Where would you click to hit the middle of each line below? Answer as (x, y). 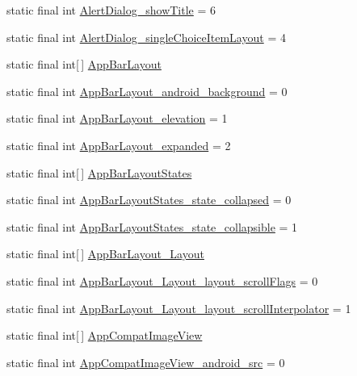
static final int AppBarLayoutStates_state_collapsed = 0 (149, 200)
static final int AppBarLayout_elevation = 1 (117, 118)
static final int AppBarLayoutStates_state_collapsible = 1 (152, 226)
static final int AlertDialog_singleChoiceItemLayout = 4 (146, 37)
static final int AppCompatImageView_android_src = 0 (146, 362)
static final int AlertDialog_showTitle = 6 (111, 10)
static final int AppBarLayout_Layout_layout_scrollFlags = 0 (162, 280)
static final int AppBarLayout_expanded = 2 (119, 145)
